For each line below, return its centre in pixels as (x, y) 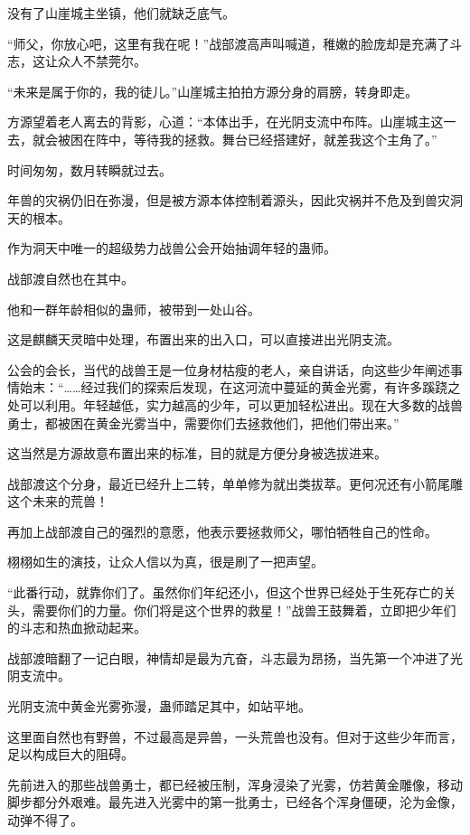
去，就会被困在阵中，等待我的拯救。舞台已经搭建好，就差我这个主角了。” (222, 139)
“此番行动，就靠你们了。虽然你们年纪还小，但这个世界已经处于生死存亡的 (226, 592)
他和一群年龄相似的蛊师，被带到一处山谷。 (134, 309)
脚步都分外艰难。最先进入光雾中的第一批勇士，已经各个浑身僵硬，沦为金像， (235, 802)
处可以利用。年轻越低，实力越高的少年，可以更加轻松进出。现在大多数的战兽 (235, 404)
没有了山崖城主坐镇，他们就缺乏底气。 (121, 13)
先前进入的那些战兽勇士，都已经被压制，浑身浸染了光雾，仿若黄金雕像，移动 (235, 784)
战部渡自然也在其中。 (70, 278)
